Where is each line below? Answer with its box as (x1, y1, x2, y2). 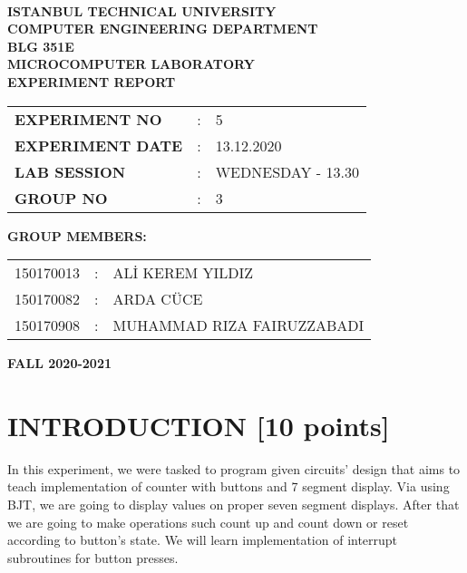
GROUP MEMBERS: (7, 226, 147, 245)
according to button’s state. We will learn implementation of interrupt (7, 530, 398, 549)
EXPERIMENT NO (15, 108, 162, 130)
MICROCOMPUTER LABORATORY (7, 54, 255, 73)
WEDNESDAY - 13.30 (215, 160, 359, 182)
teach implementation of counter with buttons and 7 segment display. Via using (7, 477, 450, 496)
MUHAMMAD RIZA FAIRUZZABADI (112, 315, 365, 336)
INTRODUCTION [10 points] (7, 406, 390, 443)
